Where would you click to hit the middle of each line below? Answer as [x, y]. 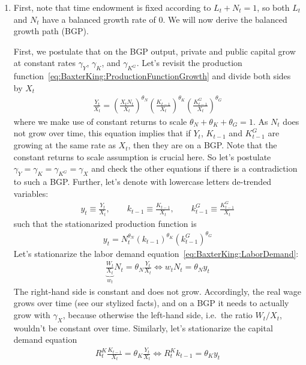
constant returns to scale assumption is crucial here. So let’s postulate [142, 156]
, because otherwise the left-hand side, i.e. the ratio [157, 315]
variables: [31, 193]
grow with [32, 315]
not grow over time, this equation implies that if [102, 133]
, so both [273, 7]
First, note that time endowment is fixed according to [112, 7]
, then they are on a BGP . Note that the [202, 145]
